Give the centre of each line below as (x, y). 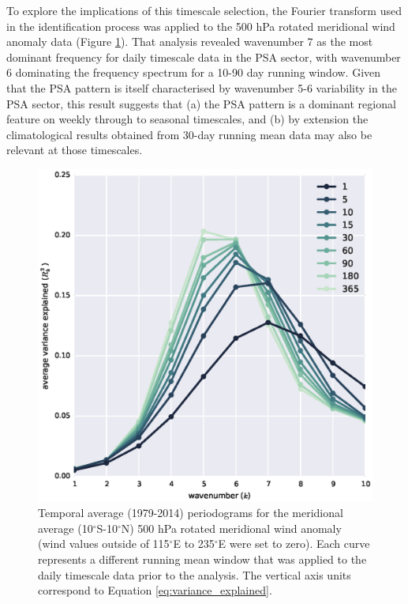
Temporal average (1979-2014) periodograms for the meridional (191, 513)
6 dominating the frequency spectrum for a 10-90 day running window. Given (194, 72)
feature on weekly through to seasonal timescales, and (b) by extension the (187, 119)
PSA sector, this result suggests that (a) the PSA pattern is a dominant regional (201, 103)
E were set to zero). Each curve (294, 544)
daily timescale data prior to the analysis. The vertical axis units (195, 574)
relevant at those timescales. (75, 150)
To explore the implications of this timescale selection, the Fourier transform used (204, 10)
